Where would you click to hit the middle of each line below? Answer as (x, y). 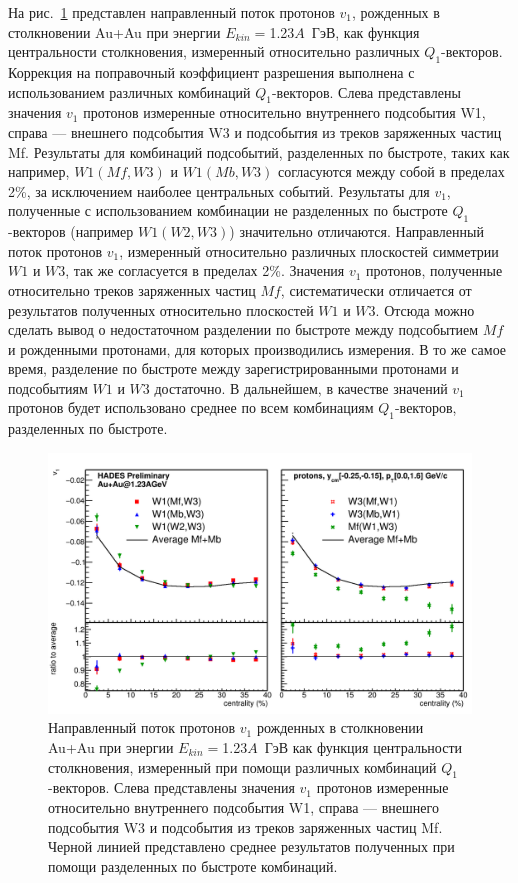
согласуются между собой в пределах (391, 171)
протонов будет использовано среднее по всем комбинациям (191, 407)
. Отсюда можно (425, 309)
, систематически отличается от (376, 289)
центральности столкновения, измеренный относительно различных (214, 51)
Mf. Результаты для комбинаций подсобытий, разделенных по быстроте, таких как (259, 151)
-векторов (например (71, 231)
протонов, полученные (434, 270)
